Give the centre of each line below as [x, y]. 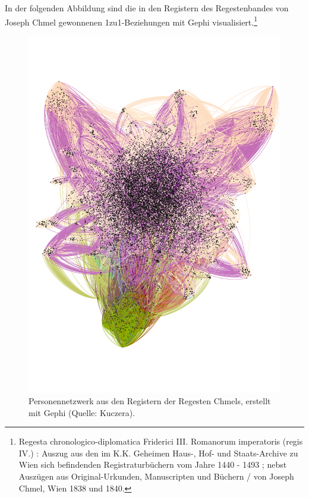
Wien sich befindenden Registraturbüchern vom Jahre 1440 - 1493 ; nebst [153, 464]
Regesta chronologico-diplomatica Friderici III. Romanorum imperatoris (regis [161, 441]
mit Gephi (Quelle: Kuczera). [82, 412]
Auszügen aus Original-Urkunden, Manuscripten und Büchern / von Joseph [156, 476]
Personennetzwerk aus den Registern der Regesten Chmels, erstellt [150, 400]
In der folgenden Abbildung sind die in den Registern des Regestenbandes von [147, 8]
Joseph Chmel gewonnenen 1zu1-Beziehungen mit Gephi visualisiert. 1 [131, 21]
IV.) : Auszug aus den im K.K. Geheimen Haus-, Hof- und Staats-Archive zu [158, 453]
